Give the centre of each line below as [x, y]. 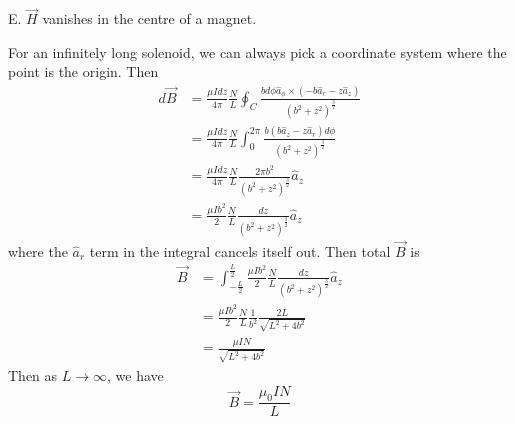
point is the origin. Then [83, 71]
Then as [33, 375]
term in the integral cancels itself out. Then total [240, 250]
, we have [135, 375]
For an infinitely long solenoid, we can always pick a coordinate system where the [257, 51]
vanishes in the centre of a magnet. [149, 18]
